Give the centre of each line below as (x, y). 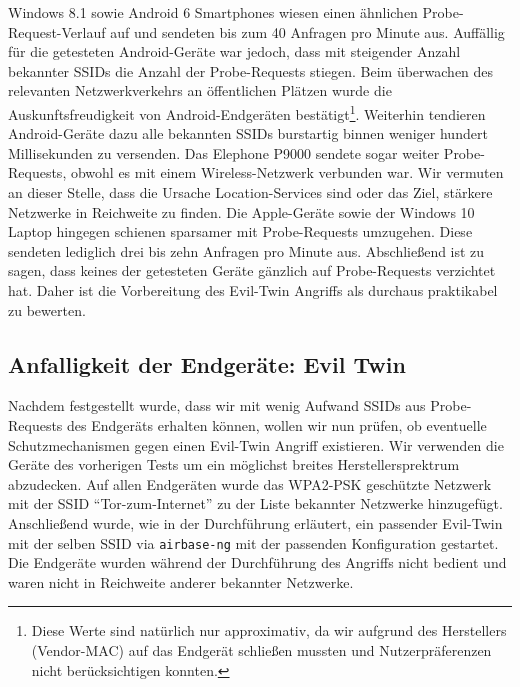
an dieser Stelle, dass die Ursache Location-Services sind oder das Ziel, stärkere (250, 192)
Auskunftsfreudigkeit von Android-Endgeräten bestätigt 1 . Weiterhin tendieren (247, 112)
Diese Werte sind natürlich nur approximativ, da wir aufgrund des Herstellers (269, 630)
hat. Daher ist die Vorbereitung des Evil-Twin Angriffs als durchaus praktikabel (253, 289)
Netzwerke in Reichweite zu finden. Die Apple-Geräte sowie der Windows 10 (241, 211)
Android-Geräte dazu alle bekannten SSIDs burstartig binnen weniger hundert (248, 133)
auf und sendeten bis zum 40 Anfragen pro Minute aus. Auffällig (307, 31)
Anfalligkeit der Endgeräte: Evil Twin (207, 363)
